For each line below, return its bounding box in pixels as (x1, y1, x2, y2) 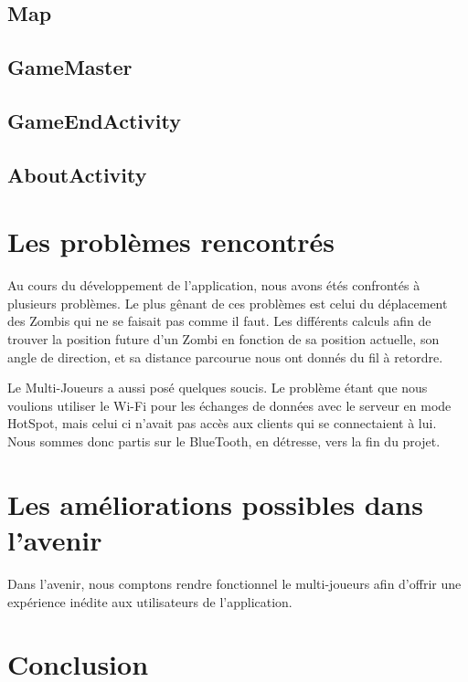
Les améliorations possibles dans (7, 485, 423, 522)
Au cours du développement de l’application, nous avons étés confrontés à (7, 276, 420, 295)
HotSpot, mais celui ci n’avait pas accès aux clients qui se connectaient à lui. (7, 414, 437, 433)
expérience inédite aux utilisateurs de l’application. (7, 592, 292, 611)
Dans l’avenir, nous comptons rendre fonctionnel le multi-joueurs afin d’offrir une (7, 573, 462, 593)
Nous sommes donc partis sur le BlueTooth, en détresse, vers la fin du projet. (7, 432, 441, 450)
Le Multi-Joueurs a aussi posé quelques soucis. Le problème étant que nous (7, 378, 428, 397)
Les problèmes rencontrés (7, 223, 335, 260)
